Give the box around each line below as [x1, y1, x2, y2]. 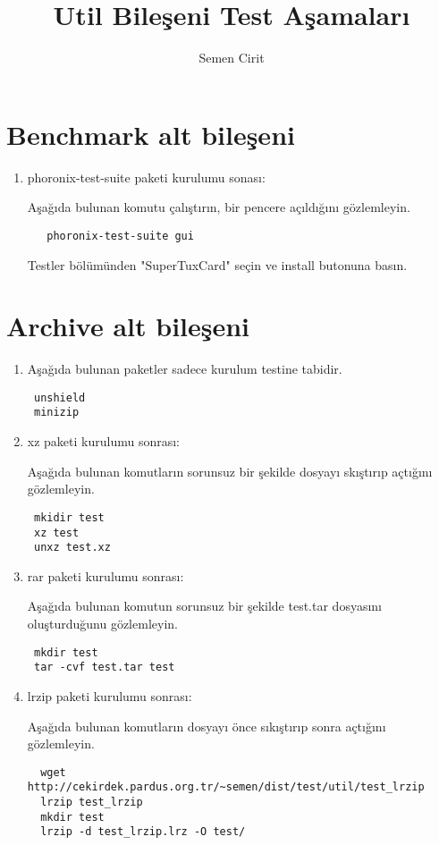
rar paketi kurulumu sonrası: [27, 566, 184, 585]
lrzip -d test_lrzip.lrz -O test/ [40, 825, 246, 839]
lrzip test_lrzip [40, 796, 143, 809]
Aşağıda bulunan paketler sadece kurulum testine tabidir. [27, 359, 342, 378]
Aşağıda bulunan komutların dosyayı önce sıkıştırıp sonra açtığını [27, 716, 386, 735]
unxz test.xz [33, 541, 111, 554]
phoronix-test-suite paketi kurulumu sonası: [27, 167, 266, 186]
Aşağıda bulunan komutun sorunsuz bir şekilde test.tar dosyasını [27, 596, 382, 615]
